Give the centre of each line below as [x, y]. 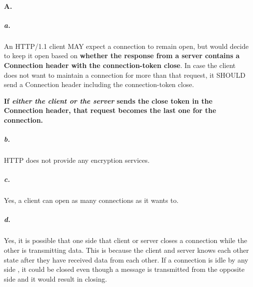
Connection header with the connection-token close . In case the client [120, 65]
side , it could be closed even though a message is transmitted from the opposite [124, 269]
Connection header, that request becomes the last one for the [110, 110]
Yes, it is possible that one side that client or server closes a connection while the [126, 240]
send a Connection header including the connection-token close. [99, 84]
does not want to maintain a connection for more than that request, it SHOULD [125, 75]
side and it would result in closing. [56, 278]
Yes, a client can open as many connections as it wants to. [91, 200]
